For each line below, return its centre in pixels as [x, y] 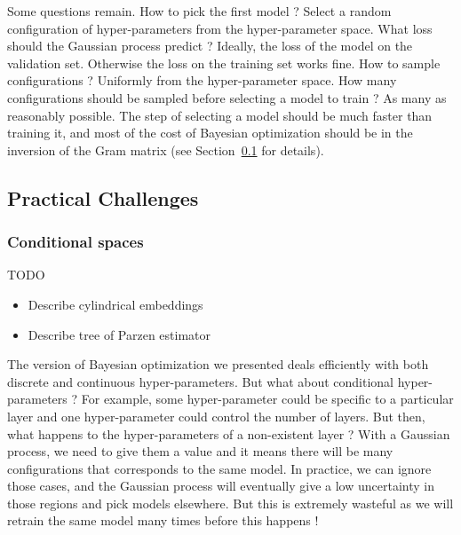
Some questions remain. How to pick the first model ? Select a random [199, 11]
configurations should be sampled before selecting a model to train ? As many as [227, 97]
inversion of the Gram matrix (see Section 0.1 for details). [166, 149]
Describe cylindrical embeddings [115, 304]
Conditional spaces [76, 242]
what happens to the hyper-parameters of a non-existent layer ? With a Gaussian [229, 433]
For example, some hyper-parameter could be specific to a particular [267, 399]
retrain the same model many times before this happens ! [163, 520]
